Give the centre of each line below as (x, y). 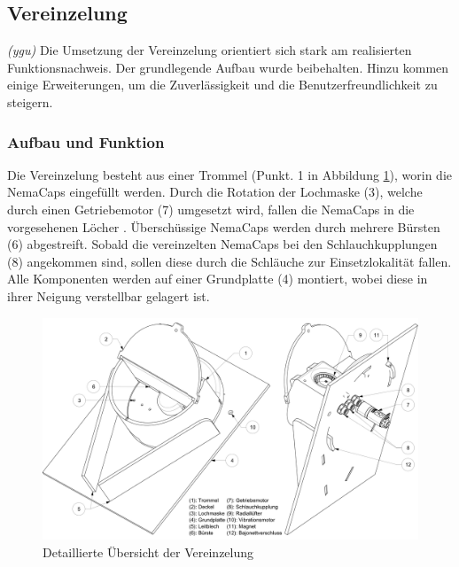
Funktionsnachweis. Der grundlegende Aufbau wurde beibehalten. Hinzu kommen (228, 67)
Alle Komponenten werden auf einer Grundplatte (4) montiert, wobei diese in (218, 279)
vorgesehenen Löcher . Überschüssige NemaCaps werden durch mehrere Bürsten (224, 226)
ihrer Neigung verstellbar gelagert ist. (109, 295)
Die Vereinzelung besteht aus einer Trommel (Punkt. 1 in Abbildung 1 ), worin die (230, 174)
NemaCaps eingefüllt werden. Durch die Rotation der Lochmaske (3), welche (215, 192)
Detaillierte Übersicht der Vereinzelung (148, 552)
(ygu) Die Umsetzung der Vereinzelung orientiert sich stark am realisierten (210, 50)
